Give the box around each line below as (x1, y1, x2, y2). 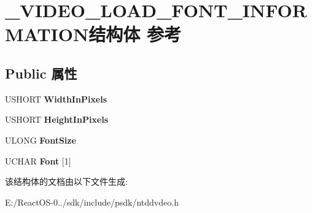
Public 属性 (5, 63, 77, 82)
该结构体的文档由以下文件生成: (5, 175, 128, 188)
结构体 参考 (88, 21, 181, 47)
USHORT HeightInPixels (5, 113, 109, 126)
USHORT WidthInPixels (5, 92, 107, 105)
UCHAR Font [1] (5, 154, 71, 167)
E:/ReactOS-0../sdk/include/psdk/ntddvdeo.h (5, 195, 179, 208)
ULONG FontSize (5, 133, 76, 146)
